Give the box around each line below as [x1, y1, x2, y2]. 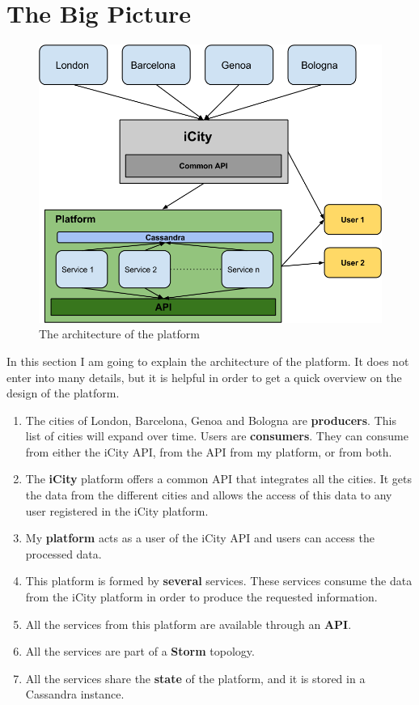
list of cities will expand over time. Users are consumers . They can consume [25, 427, 408, 444]
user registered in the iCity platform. [25, 502, 209, 519]
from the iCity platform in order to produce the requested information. [25, 588, 378, 605]
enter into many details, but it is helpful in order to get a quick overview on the [6, 368, 402, 385]
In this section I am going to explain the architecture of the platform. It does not [6, 352, 409, 369]
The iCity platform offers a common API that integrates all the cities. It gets [25, 470, 413, 487]
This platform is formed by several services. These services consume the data [25, 572, 413, 589]
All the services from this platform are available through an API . [25, 615, 352, 632]
